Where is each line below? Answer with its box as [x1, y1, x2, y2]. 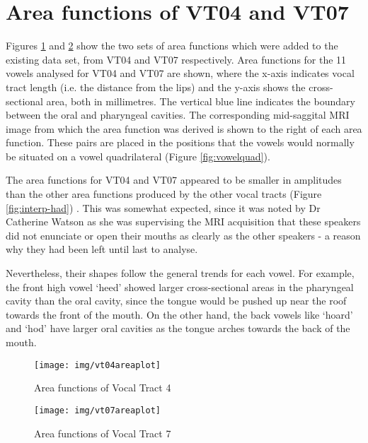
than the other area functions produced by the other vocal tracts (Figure [6, 187, 322, 201]
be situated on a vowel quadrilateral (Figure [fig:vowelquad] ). [6, 148, 270, 163]
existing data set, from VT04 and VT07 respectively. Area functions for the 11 [6, 52, 347, 66]
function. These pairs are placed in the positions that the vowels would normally [6, 135, 355, 150]
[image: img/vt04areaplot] [34, 360, 161, 370]
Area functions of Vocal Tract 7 [34, 425, 171, 440]
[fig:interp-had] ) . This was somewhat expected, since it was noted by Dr [6, 200, 321, 215]
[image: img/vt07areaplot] [34, 405, 161, 415]
